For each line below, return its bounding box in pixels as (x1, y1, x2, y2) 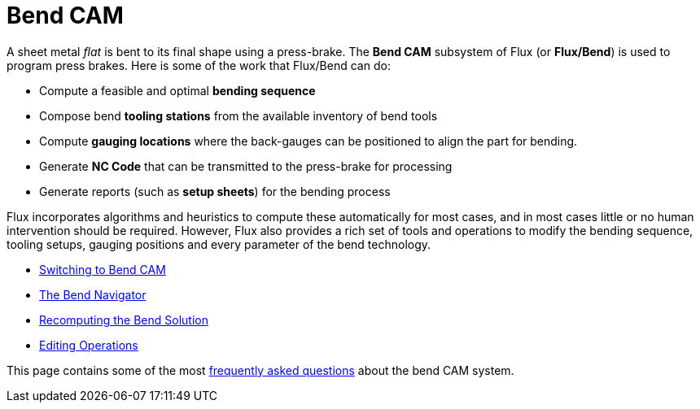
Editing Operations (39, 337, 138, 352)
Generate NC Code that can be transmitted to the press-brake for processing (39, 159, 453, 173)
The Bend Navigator (39, 287, 147, 302)
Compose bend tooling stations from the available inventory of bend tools (39, 108, 438, 123)
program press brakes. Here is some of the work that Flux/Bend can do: (7, 58, 391, 72)
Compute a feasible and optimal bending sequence (39, 83, 316, 98)
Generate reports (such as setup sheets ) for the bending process (39, 184, 391, 198)
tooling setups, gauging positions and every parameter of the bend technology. (7, 237, 431, 251)
